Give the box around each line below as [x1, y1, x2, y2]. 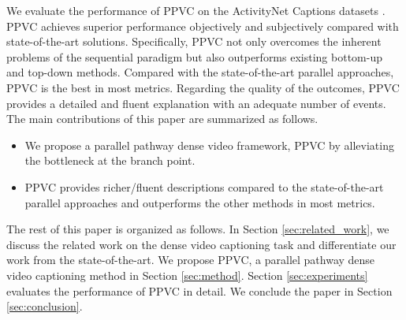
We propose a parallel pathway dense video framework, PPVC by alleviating [24, 136, 394, 153]
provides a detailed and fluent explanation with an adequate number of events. [6, 95, 386, 111]
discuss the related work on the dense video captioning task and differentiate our [6, 236, 397, 252]
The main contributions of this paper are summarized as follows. [6, 110, 318, 127]
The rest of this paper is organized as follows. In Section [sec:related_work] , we [6, 221, 389, 237]
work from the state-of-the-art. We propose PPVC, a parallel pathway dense [6, 251, 375, 268]
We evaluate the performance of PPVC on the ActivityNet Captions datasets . [6, 2, 386, 18]
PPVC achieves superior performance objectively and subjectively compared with [6, 17, 399, 34]
